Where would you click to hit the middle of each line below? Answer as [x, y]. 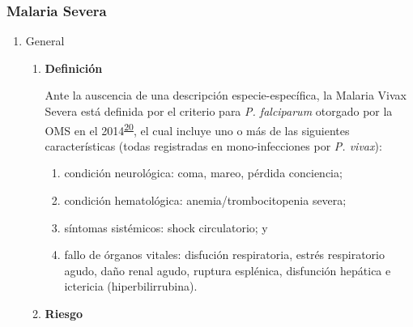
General [45, 41]
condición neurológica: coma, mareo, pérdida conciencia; [203, 173]
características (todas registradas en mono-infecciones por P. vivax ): [213, 145]
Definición [74, 68]
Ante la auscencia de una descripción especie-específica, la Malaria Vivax [226, 95]
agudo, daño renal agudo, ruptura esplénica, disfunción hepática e [228, 270]
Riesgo [64, 313]
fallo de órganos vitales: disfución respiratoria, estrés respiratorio [224, 255]
